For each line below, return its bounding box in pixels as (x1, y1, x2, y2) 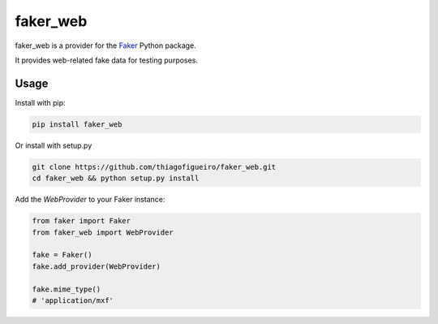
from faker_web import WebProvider (32, 227, 174, 237)
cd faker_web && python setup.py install (32, 174, 200, 183)
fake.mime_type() (32, 284, 101, 294)
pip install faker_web (32, 119, 122, 129)
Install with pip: (15, 97, 66, 107)
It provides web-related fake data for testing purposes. (15, 55, 199, 65)
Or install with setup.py (15, 140, 92, 150)
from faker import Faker (32, 216, 131, 226)
